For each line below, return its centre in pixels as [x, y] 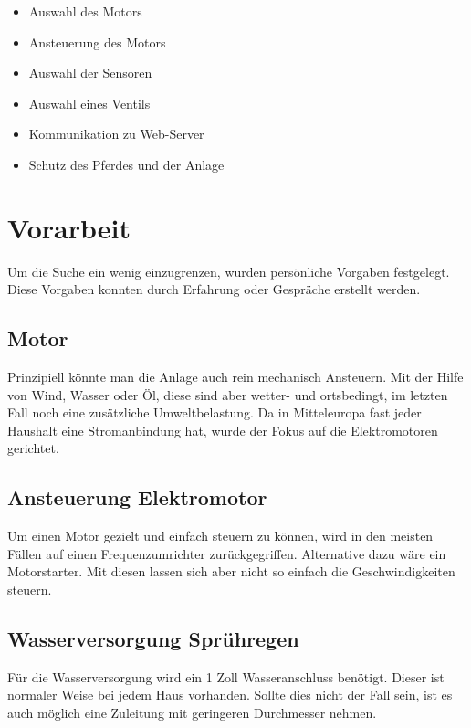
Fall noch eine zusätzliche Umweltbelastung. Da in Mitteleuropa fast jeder [215, 412]
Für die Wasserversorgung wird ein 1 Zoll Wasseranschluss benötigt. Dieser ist [226, 676]
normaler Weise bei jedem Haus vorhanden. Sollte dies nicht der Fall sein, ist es [230, 695]
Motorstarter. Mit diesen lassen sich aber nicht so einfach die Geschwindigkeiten [231, 571]
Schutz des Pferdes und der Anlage [126, 164]
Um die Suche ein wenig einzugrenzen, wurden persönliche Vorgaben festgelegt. [229, 271]
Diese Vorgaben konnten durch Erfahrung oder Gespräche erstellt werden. [214, 289]
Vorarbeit [69, 227]
